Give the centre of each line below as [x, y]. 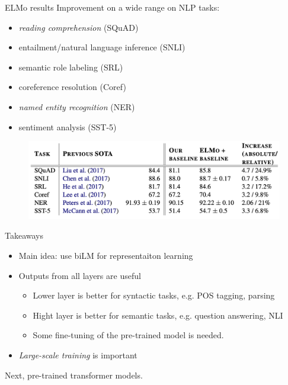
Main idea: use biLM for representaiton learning [106, 256]
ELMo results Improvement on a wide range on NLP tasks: [112, 7]
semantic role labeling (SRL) [71, 67]
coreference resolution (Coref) [72, 87]
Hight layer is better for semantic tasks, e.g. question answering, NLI [158, 315]
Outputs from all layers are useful [80, 275]
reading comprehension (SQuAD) [79, 27]
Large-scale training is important [78, 354]
